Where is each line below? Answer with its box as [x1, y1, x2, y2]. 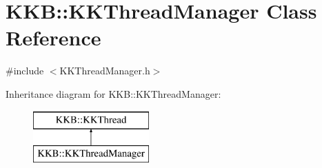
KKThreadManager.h [59, 63, 150, 78]
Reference [6, 23, 101, 52]
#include [6, 63, 44, 78]
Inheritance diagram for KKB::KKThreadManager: [6, 86, 221, 101]
